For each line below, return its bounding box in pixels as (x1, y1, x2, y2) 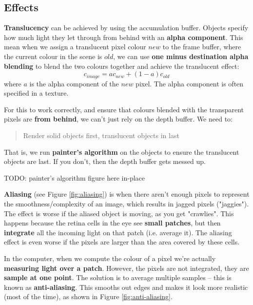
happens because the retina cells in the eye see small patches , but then (4, 218, 221, 228)
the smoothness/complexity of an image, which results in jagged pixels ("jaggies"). (4, 198, 249, 208)
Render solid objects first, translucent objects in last (23, 130, 179, 140)
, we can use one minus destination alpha (113, 51, 249, 61)
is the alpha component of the (29, 78, 119, 88)
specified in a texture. (4, 88, 69, 98)
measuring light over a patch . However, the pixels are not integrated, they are (4, 263, 249, 273)
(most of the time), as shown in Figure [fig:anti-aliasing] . (4, 291, 173, 302)
